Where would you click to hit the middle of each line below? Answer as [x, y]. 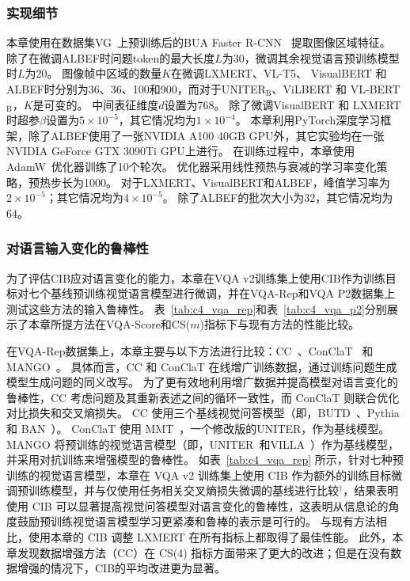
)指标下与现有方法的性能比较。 [279, 324]
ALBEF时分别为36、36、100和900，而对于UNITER [136, 89]
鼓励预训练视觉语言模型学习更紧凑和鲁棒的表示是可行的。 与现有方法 [196, 521]
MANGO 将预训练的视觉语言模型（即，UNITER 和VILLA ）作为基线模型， [203, 444]
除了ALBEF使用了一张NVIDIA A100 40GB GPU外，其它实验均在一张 [206, 135]
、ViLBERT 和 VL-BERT [336, 89]
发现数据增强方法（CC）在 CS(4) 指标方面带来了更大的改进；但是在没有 [204, 552]
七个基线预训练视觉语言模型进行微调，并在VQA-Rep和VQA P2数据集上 [212, 293]
